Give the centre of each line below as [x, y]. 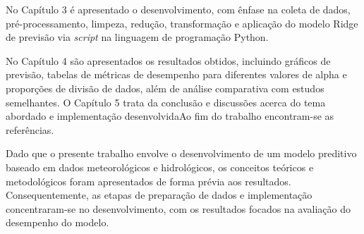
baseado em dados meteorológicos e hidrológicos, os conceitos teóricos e [160, 167]
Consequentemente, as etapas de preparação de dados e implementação [159, 195]
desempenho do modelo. [57, 222]
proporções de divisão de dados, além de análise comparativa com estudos [165, 88]
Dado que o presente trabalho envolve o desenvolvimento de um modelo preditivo [181, 153]
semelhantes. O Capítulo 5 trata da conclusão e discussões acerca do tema [166, 102]
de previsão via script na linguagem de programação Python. [137, 37]
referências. [30, 129]
